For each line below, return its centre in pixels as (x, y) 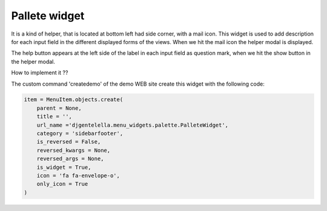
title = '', (54, 117)
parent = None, (59, 108)
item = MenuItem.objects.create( (74, 100)
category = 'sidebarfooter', (80, 134)
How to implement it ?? (40, 73)
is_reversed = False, (69, 142)
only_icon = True (62, 184)
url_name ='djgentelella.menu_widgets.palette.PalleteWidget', (133, 125)
